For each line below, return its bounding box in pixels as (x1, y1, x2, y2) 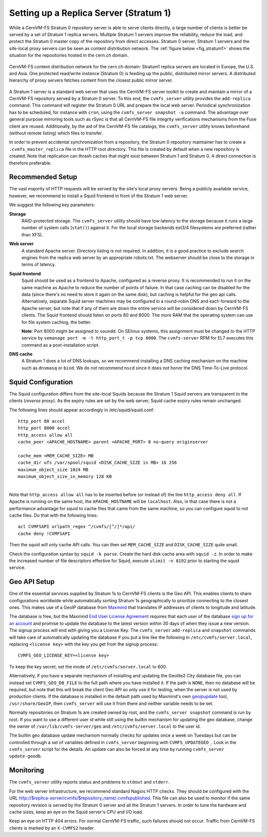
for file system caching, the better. (21, 319, 91, 325)
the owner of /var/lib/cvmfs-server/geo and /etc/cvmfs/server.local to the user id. (9, 723, 201, 729)
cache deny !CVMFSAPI (18, 530, 70, 536)
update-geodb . (9, 753, 42, 759)
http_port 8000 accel (18, 425, 70, 431)
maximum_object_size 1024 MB (18, 467, 89, 472)
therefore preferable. (9, 160, 52, 166)
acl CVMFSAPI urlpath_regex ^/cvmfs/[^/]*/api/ (18, 524, 135, 529)
